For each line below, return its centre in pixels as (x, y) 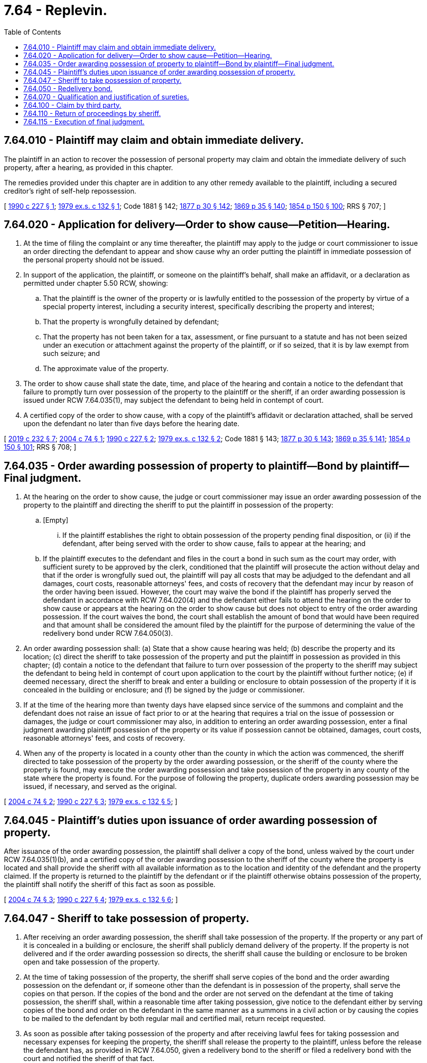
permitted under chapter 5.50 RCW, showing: (96, 283)
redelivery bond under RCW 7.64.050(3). (108, 633)
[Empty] (56, 520)
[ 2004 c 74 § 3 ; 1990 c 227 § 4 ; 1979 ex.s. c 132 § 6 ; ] (91, 900)
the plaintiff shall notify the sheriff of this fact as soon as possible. (110, 885)
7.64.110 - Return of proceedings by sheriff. (92, 113)
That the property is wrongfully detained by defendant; (131, 322)
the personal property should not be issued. (94, 260)
